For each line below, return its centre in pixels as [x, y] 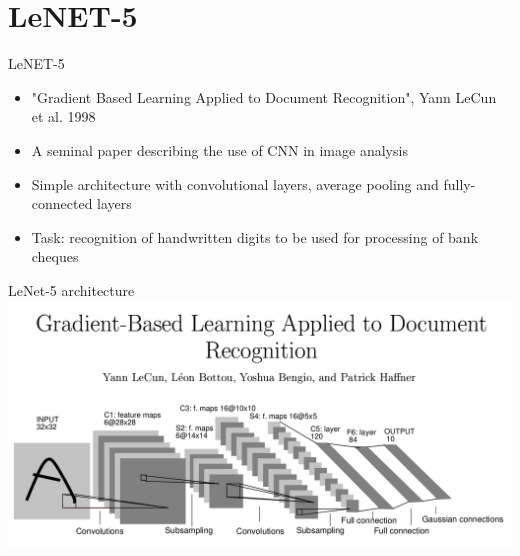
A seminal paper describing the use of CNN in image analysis [219, 149]
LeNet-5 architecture [71, 289]
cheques [55, 256]
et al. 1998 [63, 116]
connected [62, 203]
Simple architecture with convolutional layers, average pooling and [235, 183]
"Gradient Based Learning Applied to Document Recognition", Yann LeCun [264, 96]
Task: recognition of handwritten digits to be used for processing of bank [255, 236]
